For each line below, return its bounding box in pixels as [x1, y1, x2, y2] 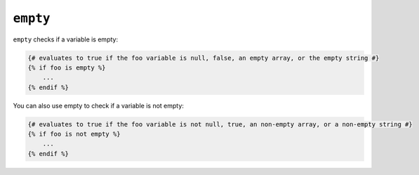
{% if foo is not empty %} [27, 130, 121, 138]
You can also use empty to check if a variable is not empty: [13, 101, 184, 110]
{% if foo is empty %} [27, 63, 106, 72]
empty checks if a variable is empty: [13, 35, 119, 44]
